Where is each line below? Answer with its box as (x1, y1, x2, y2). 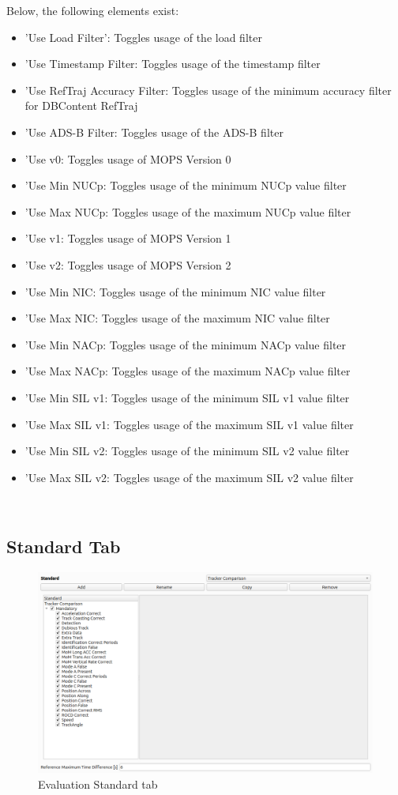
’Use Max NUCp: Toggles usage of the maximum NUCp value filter (24, 203, 351, 220)
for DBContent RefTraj (24, 97, 138, 114)
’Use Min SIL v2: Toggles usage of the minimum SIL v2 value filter (24, 443, 350, 459)
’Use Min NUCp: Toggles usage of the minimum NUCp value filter (24, 177, 347, 194)
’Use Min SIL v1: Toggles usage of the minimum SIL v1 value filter (24, 389, 350, 405)
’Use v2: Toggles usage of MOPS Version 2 (24, 256, 231, 273)
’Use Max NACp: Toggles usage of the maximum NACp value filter (24, 363, 351, 379)
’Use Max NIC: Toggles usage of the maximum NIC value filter (24, 310, 330, 326)
